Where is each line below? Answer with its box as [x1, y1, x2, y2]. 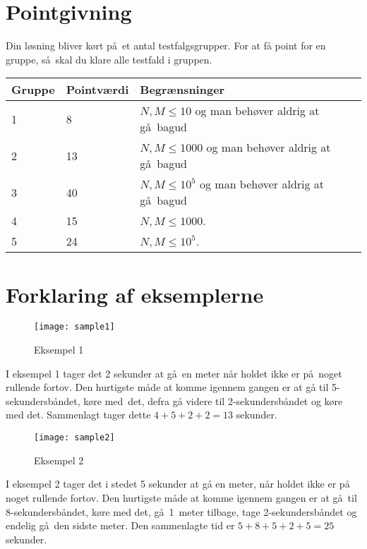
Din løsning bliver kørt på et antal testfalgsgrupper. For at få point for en [6, 38, 326, 53]
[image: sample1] [34, 322, 115, 332]
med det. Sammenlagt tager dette [6, 407, 151, 422]
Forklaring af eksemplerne [6, 279, 264, 308]
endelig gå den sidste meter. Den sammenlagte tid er [6, 518, 235, 533]
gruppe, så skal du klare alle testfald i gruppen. [6, 52, 212, 66]
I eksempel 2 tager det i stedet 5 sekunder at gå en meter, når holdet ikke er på [6, 476, 350, 491]
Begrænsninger [140, 81, 225, 98]
